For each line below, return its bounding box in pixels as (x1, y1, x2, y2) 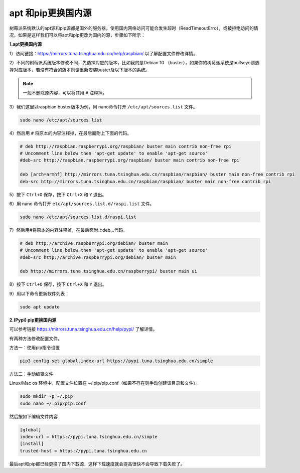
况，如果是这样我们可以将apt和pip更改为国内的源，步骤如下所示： (9, 32, 145, 38)
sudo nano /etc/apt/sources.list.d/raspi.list (20, 214, 136, 220)
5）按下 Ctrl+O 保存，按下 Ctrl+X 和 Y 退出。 (9, 191, 107, 198)
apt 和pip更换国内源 (9, 8, 92, 19)
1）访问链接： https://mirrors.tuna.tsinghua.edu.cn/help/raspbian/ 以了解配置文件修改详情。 (9, 50, 198, 56)
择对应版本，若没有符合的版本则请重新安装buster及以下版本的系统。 (9, 67, 151, 73)
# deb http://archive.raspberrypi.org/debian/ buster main (20, 240, 168, 246)
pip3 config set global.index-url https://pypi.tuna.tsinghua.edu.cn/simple (20, 358, 213, 364)
